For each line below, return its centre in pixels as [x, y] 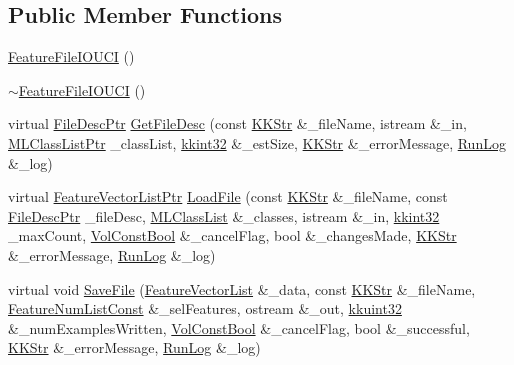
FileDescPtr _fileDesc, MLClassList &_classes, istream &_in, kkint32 [224, 215]
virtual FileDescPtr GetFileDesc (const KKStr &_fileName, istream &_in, [237, 123]
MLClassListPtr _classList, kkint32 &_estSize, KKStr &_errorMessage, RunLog [257, 142]
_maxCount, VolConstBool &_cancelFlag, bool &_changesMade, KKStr [232, 235]
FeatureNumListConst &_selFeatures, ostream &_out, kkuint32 [205, 308]
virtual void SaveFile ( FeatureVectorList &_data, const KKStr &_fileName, [242, 288]
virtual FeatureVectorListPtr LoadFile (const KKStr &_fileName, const [228, 196]
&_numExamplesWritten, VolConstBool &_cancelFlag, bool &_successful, [239, 327]
